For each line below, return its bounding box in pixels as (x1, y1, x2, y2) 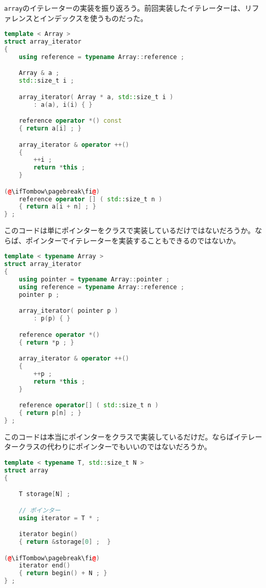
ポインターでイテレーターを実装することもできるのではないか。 (25, 235, 240, 245)
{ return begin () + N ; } (18, 570, 107, 577)
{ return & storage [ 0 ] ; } (18, 538, 111, 545)
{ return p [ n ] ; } (18, 409, 82, 416)
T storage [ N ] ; (18, 490, 70, 498)
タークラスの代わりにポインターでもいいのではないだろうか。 (4, 441, 212, 452)
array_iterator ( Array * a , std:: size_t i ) (18, 93, 174, 101)
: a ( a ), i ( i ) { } (33, 101, 92, 108)
